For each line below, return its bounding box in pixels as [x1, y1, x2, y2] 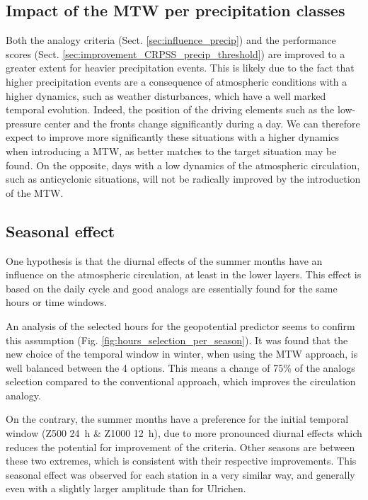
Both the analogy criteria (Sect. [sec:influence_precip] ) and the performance [6, 33, 336, 47]
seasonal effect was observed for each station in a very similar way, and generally [6, 467, 355, 482]
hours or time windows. [6, 295, 107, 309]
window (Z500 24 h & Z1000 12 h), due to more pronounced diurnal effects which [6, 426, 362, 441]
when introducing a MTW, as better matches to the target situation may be [6, 143, 337, 158]
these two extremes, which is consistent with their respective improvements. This [6, 453, 357, 468]
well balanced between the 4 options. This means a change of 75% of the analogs [6, 360, 355, 375]
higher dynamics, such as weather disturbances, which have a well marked [6, 88, 326, 103]
